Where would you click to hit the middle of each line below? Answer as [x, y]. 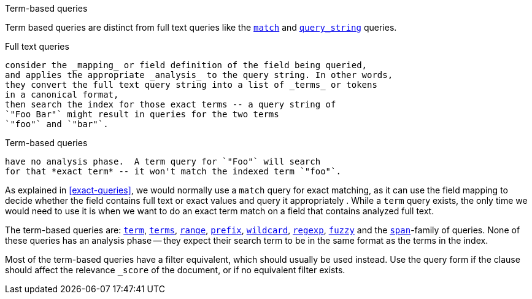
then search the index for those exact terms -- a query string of [171, 104]
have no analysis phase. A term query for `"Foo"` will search [163, 161]
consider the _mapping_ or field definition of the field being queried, [186, 65]
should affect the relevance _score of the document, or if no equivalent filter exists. [175, 270]
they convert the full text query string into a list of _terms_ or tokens [191, 85]
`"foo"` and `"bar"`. [57, 124]
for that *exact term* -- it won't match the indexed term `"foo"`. [173, 171]
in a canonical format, [62, 95]
